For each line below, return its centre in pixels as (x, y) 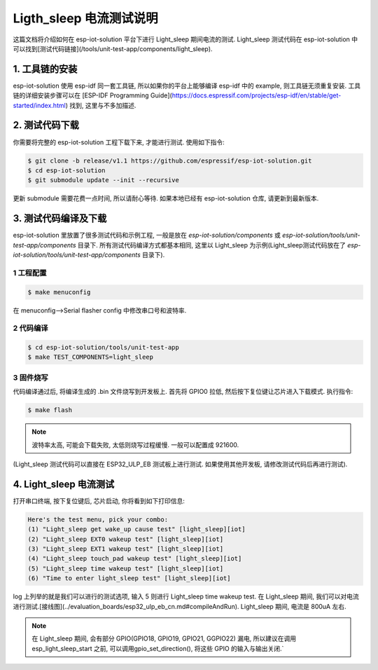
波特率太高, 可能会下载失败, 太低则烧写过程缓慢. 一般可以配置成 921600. (135, 444)
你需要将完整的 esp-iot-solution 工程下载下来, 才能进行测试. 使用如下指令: (119, 142)
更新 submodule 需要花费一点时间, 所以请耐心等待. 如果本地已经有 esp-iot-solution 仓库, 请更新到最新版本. (166, 198)
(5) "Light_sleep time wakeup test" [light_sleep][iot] (126, 568)
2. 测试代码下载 (46, 125)
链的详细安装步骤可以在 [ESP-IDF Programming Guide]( (93, 95)
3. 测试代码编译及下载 (60, 218)
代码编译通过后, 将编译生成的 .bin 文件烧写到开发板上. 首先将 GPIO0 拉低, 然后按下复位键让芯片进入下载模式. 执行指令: (183, 392)
